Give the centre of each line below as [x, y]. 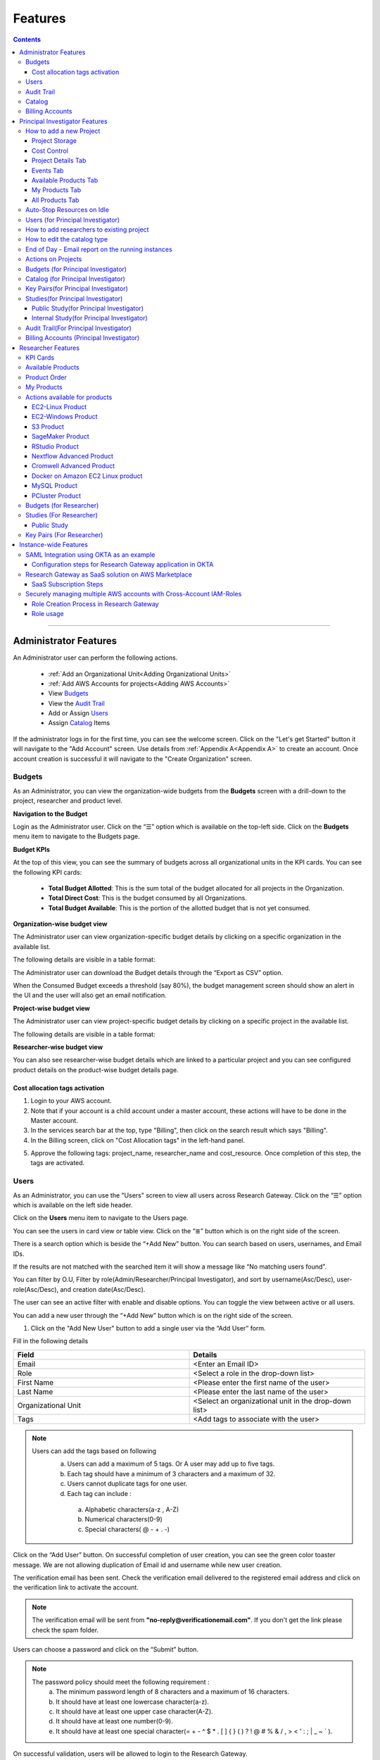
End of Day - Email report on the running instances [99, 249]
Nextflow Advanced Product [73, 456]
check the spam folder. [65, 1630]
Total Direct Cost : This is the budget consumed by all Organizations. [148, 898]
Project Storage [55, 141]
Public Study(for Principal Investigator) [88, 308]
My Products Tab [56, 190]
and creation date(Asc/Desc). [103, 1289]
